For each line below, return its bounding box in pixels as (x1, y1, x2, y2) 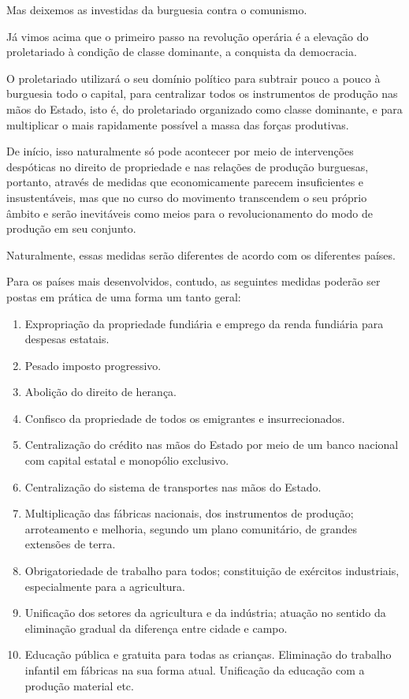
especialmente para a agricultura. (24, 578, 185, 594)
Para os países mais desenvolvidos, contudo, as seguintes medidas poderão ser (6, 273, 381, 290)
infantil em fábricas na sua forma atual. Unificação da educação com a (24, 662, 365, 678)
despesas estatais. (24, 331, 110, 347)
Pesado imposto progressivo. (24, 357, 162, 373)
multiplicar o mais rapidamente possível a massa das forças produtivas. (6, 116, 349, 133)
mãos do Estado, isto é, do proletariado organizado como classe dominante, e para (6, 100, 403, 117)
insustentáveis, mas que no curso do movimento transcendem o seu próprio (6, 189, 367, 205)
